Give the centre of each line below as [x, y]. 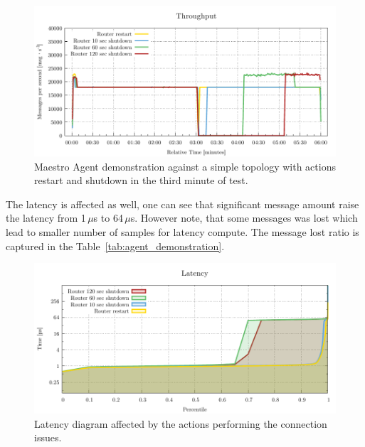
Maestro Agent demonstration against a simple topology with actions [185, 166]
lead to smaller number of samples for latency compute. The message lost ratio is [182, 231]
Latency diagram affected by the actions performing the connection [181, 423]
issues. [48, 437]
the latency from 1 [46, 218]
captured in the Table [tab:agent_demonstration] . [115, 246]
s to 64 [108, 218]
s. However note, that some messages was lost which [244, 218]
